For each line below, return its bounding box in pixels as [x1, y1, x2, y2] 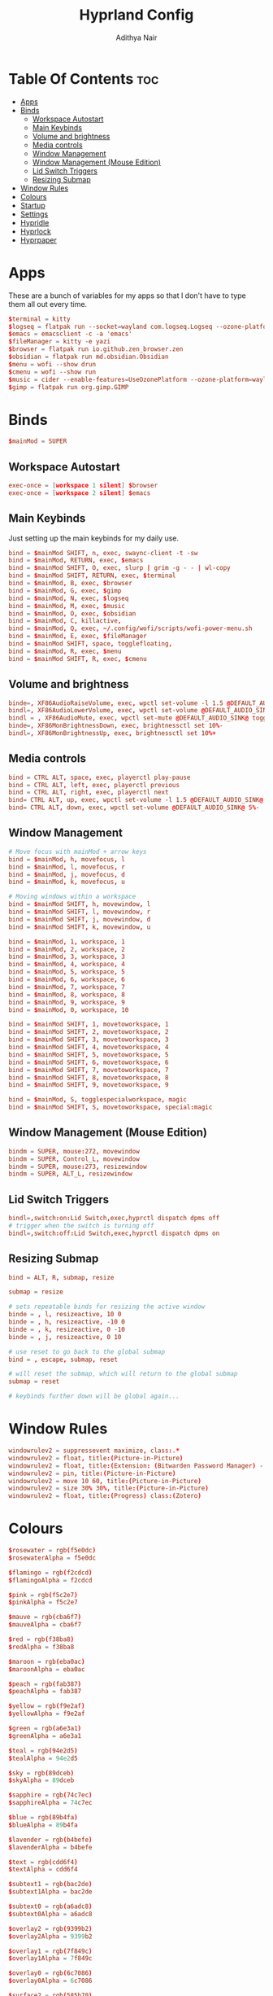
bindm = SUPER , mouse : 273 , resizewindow [8, 1162, 148, 1171]
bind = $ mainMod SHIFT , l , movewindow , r [8, 908, 151, 916]
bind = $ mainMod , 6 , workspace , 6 [8, 975, 126, 983]
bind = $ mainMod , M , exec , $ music [8, 602, 126, 610]
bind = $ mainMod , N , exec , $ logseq [8, 594, 129, 602]
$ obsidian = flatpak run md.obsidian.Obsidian [8, 352, 169, 361]
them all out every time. [8, 299, 88, 309]
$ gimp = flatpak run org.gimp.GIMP [8, 383, 129, 392]
